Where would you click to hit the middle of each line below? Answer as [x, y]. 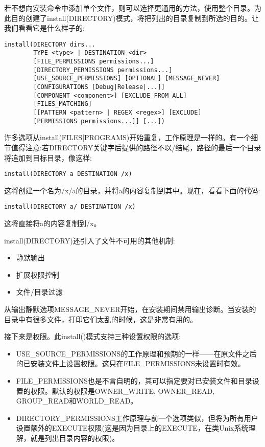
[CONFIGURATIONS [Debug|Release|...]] [99, 87]
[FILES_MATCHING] [63, 104]
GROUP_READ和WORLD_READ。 [77, 401]
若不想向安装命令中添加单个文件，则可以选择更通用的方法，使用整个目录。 [129, 8]
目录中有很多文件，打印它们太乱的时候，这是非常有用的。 [101, 319]
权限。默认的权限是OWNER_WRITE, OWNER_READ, [123, 390]
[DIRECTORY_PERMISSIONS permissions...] [103, 70]
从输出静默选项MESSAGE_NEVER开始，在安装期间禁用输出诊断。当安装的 [130, 309]
